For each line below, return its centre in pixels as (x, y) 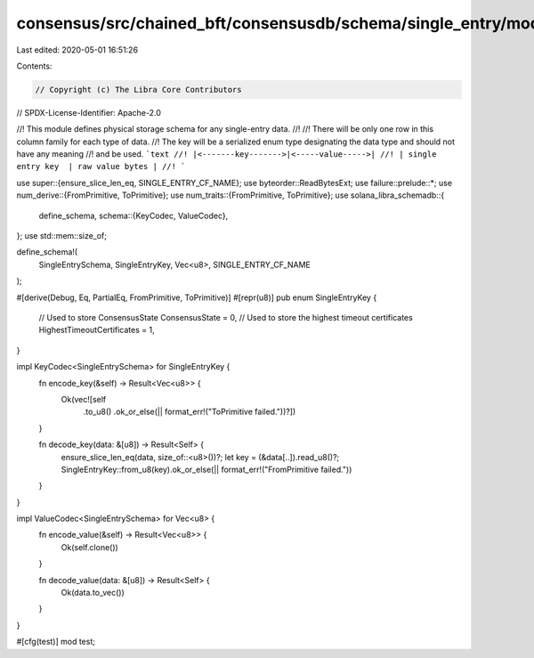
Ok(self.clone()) (90, 547)
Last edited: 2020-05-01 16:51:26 (77, 50)
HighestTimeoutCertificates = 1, (97, 330)
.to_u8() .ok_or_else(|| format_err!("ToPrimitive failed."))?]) (190, 412)
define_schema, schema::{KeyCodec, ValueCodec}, (133, 215)
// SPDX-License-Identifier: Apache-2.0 (89, 112)
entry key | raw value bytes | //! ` (101, 167)
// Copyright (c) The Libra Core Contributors (138, 89)
